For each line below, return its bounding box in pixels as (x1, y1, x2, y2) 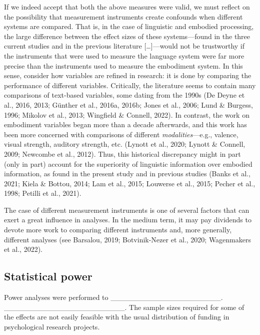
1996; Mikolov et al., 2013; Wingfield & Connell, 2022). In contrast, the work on (4, 109, 249, 120)
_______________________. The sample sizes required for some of (4, 301, 244, 312)
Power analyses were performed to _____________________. (4, 292, 223, 302)
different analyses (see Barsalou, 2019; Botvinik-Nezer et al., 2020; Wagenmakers (4, 234, 251, 244)
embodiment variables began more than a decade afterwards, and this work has (4, 119, 247, 130)
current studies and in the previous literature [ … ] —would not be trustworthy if (4, 41, 244, 51)
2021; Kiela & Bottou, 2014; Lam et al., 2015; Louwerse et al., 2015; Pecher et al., (4, 178, 255, 188)
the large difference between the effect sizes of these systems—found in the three (4, 31, 250, 41)
